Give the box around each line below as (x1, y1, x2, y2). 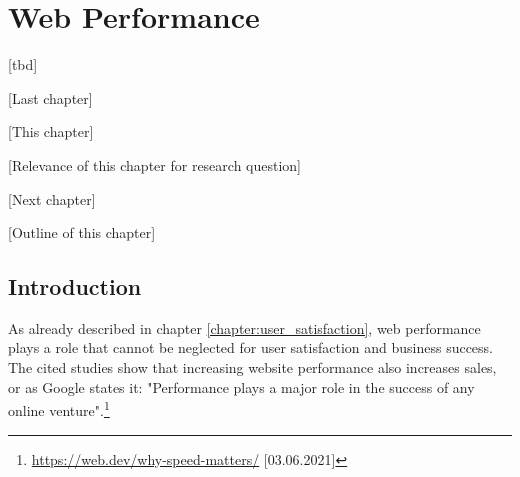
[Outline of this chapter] (8, 222, 156, 243)
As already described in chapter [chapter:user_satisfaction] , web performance (8, 317, 481, 338)
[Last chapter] (8, 87, 93, 108)
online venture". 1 (8, 397, 110, 420)
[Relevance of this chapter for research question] (8, 154, 302, 175)
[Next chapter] (8, 188, 96, 209)
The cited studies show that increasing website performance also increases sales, (8, 357, 497, 378)
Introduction (8, 271, 142, 302)
